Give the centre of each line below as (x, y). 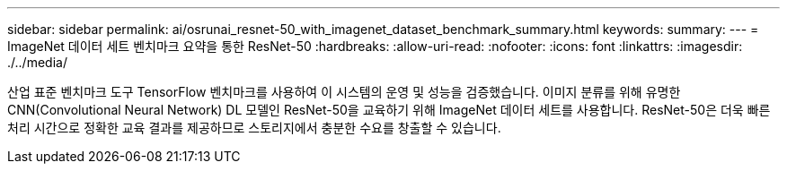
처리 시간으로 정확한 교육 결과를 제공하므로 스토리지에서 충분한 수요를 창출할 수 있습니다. (254, 128)
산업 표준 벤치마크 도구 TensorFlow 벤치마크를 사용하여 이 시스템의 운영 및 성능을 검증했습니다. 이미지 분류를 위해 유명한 (344, 92)
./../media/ (37, 62)
